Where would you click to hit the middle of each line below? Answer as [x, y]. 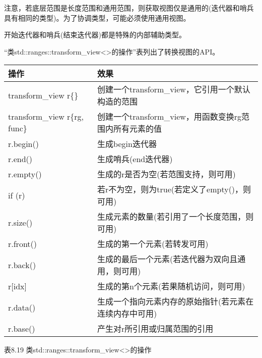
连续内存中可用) [127, 314]
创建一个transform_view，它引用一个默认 [174, 89]
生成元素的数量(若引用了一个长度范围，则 [176, 217]
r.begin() [23, 143]
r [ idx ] [17, 286]
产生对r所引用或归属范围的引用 [155, 329]
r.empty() [25, 174]
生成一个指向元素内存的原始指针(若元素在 [176, 301]
